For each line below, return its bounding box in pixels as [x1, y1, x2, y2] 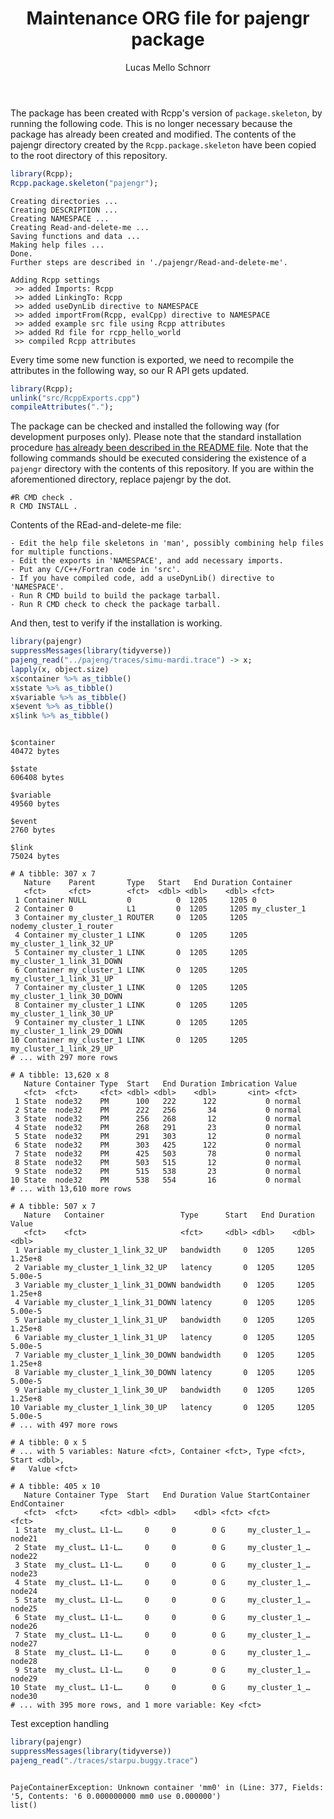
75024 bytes [10, 852, 60, 862]
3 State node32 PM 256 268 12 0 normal [14, 1114, 302, 1124]
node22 [10, 1552, 38, 1562]
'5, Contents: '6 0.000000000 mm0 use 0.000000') [10, 1791, 222, 1801]
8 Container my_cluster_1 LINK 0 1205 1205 [14, 1000, 248, 1011]
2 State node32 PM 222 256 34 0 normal [14, 1105, 302, 1116]
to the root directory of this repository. [10, 149, 168, 161]
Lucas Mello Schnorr [124, 61, 212, 73]
